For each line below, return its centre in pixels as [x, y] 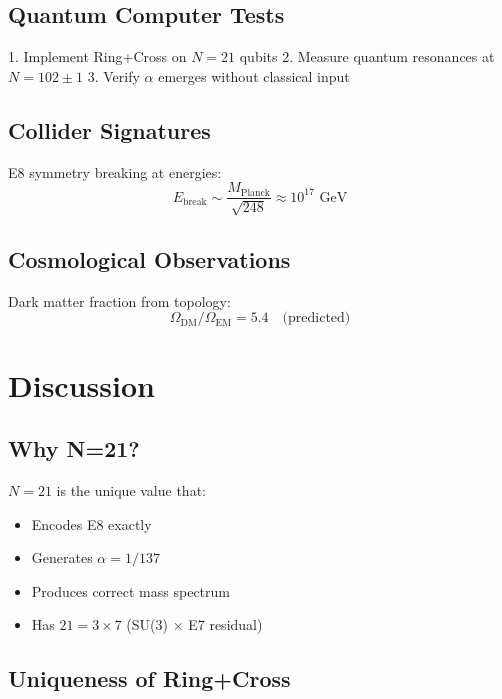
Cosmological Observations [149, 259]
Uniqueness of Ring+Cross [149, 678]
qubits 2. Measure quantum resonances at [367, 56]
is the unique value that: [131, 490]
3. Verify [113, 75]
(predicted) [316, 318]
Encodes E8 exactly [91, 523]
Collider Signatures [109, 129]
